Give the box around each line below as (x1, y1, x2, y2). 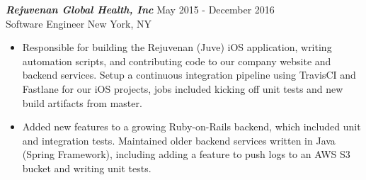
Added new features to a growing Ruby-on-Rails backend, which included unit (22, 119, 361, 134)
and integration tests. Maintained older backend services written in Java (22, 133, 336, 147)
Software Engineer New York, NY (6, 16, 152, 30)
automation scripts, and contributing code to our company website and (22, 53, 331, 68)
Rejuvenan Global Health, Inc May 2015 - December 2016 (6, 2, 275, 16)
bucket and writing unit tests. (22, 160, 151, 175)
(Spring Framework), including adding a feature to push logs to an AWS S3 (22, 147, 350, 162)
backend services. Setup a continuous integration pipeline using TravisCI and (22, 67, 356, 82)
